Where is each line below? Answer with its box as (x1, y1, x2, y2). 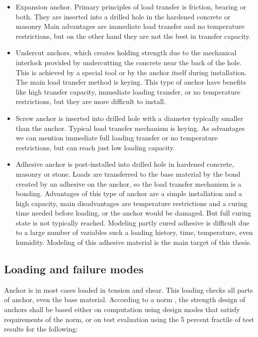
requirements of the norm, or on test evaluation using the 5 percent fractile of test (4, 314, 254, 324)
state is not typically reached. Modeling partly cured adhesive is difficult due (15, 217, 250, 227)
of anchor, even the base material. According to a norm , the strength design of (4, 294, 246, 305)
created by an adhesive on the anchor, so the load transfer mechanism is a (15, 178, 242, 189)
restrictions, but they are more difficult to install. (15, 96, 166, 107)
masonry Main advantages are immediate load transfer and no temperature (15, 21, 245, 31)
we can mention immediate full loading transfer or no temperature (15, 132, 218, 143)
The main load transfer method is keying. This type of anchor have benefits (15, 77, 246, 87)
